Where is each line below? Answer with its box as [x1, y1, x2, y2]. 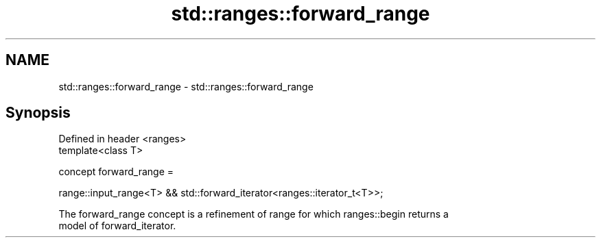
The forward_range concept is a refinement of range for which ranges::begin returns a [58, 208, 449, 220]
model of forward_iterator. [58, 220, 176, 232]
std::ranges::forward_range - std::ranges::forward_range [58, 80, 314, 92]
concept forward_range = [58, 166, 174, 178]
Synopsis [5, 104, 71, 122]
